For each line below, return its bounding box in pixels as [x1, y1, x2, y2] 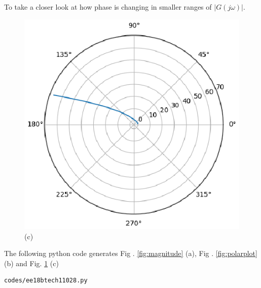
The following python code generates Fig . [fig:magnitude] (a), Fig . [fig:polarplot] [4, 248, 257, 259]
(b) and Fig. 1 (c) [4, 258, 59, 268]
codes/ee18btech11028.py [4, 277, 88, 284]
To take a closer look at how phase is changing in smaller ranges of [4, 2, 212, 12]
